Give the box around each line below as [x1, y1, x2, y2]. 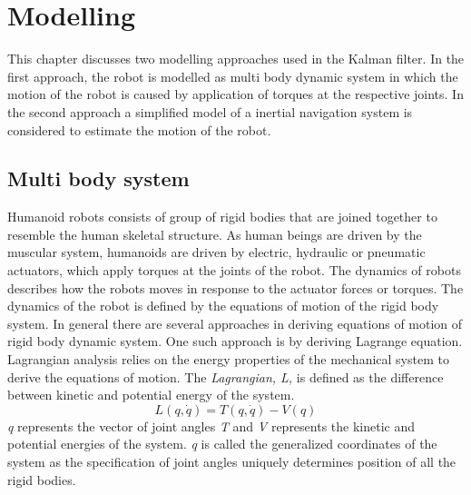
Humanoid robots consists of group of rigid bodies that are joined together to [7, 207, 437, 226]
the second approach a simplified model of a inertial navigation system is [7, 102, 413, 121]
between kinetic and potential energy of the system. [7, 385, 295, 404]
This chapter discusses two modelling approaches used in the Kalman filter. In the [7, 49, 465, 68]
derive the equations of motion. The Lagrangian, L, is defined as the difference [7, 367, 444, 386]
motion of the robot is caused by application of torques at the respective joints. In [7, 84, 464, 104]
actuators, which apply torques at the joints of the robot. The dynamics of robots [7, 261, 461, 280]
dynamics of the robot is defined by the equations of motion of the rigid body [7, 296, 439, 315]
